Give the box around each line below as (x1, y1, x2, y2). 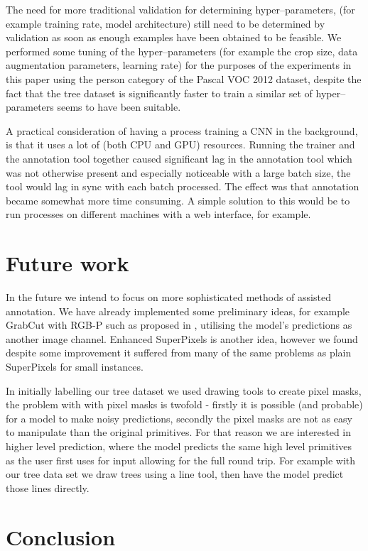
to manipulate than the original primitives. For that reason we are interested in (6, 425, 352, 440)
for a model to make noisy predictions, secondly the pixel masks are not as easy (6, 410, 352, 425)
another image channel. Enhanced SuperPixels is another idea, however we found (6, 331, 358, 346)
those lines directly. (6, 480, 90, 495)
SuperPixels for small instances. (6, 359, 144, 373)
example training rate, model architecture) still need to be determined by (6, 16, 325, 31)
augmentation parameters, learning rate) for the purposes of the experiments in (6, 58, 352, 72)
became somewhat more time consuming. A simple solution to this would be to (6, 192, 350, 207)
